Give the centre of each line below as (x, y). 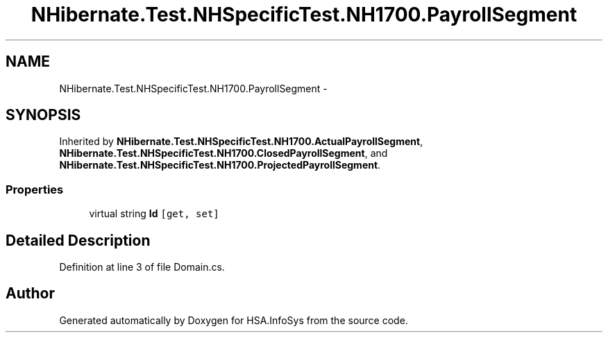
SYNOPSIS (43, 115)
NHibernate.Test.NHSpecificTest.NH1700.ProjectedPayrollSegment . (220, 165)
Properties (35, 189)
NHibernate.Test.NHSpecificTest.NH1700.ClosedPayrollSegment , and (223, 153)
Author (30, 294)
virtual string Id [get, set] (154, 214)
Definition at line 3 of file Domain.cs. (142, 267)
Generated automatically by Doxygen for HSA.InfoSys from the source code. (234, 320)
